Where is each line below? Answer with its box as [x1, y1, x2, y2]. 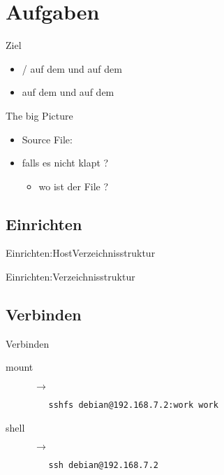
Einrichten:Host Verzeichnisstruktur [6, 246, 156, 260]
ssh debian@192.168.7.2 [48, 460, 158, 471]
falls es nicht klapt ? [22, 155, 109, 170]
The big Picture [6, 108, 73, 122]
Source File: [22, 132, 73, 146]
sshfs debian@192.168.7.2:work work [48, 400, 218, 411]
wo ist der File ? [38, 178, 109, 193]
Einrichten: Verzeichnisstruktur [6, 269, 135, 284]
